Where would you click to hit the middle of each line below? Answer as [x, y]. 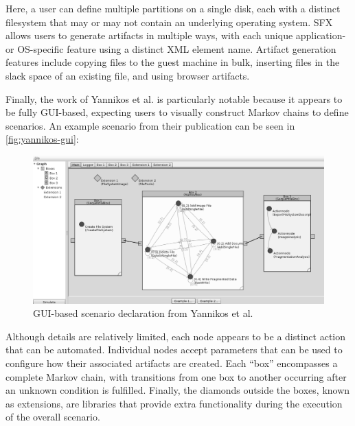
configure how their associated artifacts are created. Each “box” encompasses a [172, 363]
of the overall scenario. [53, 417]
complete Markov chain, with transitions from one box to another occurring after [176, 376]
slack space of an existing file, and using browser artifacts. [128, 75]
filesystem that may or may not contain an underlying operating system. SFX [169, 22]
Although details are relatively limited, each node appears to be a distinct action [176, 336]
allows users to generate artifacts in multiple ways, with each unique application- [176, 35]
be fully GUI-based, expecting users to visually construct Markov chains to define [177, 112]
